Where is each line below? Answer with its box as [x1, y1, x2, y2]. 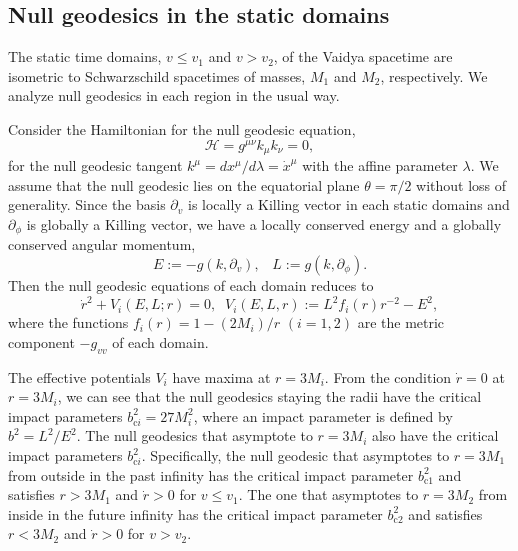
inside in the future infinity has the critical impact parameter [8, 503, 383, 524]
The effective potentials [8, 366, 151, 387]
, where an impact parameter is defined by [193, 405, 453, 426]
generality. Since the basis [8, 194, 166, 215]
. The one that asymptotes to [238, 484, 419, 505]
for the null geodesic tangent [8, 155, 183, 176]
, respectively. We [380, 65, 488, 86]
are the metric [357, 312, 445, 333]
